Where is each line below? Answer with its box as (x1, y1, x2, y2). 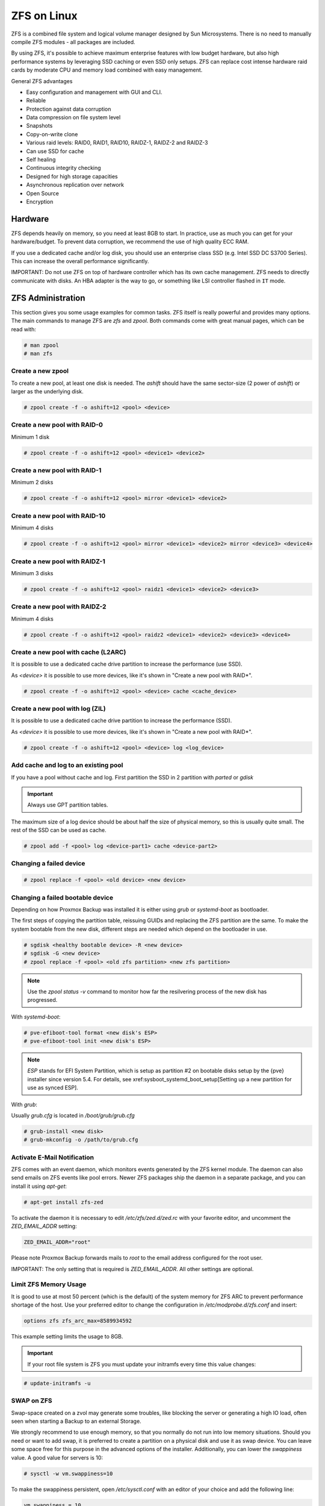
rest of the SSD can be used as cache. (11, 826, 107, 834)
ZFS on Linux (11, 9, 78, 22)
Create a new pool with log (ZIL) (11, 705, 106, 713)
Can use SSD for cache (26, 148, 84, 155)
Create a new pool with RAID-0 (11, 420, 104, 429)
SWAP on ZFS (11, 1396, 52, 1405)
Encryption (26, 198, 54, 205)
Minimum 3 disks (11, 569, 54, 576)
